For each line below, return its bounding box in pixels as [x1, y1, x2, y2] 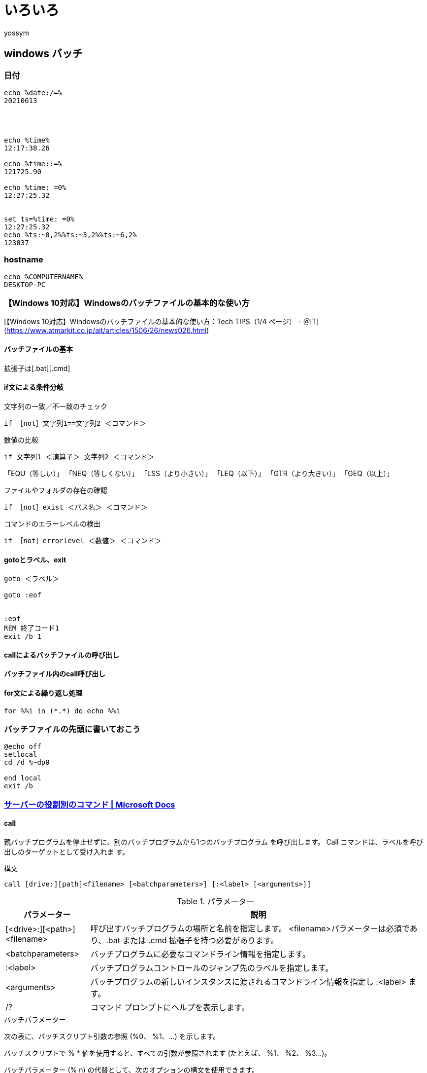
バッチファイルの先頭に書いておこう [4, 724, 141, 734]
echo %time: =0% [4, 183, 66, 191]
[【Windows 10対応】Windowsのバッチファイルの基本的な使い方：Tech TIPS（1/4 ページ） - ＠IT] [4, 317, 319, 326]
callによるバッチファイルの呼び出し [4, 650, 119, 659]
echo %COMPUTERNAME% [4, 272, 83, 281]
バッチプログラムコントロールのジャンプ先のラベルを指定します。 [90, 962, 333, 973]
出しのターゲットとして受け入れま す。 [4, 847, 130, 856]
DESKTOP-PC [4, 280, 46, 289]
